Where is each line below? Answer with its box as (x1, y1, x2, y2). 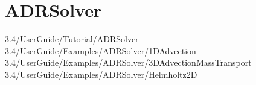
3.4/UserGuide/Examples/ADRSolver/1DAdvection (5, 44, 196, 57)
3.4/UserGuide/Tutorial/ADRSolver (5, 33, 139, 45)
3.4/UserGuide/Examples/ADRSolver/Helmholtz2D (5, 68, 197, 80)
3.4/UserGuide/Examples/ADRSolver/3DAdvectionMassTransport (5, 56, 252, 69)
